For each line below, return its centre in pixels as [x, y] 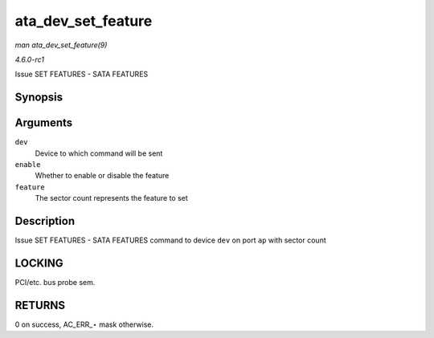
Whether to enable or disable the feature [102, 176]
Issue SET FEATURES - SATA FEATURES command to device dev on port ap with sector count [170, 240]
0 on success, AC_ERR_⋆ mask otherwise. [84, 324]
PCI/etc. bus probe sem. [55, 283]
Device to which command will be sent [99, 153]
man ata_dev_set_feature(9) [61, 45]
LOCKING [39, 263]
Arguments [44, 123]
